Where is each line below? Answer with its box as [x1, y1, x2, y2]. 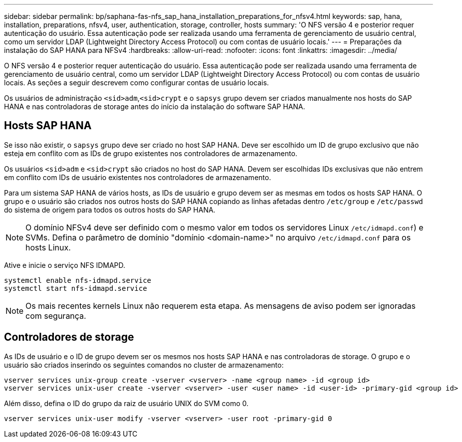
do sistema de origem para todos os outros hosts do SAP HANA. [4, 205, 216, 214]
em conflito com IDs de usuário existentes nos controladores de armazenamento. [4, 173, 271, 182]
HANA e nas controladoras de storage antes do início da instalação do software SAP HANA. [4, 102, 305, 111]
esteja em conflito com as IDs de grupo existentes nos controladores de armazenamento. [4, 149, 297, 158]
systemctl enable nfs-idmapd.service [4, 276, 152, 284]
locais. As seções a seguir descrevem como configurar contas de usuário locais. [4, 78, 269, 87]
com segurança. [25, 310, 86, 321]
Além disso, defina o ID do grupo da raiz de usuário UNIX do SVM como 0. [4, 399, 248, 408]
